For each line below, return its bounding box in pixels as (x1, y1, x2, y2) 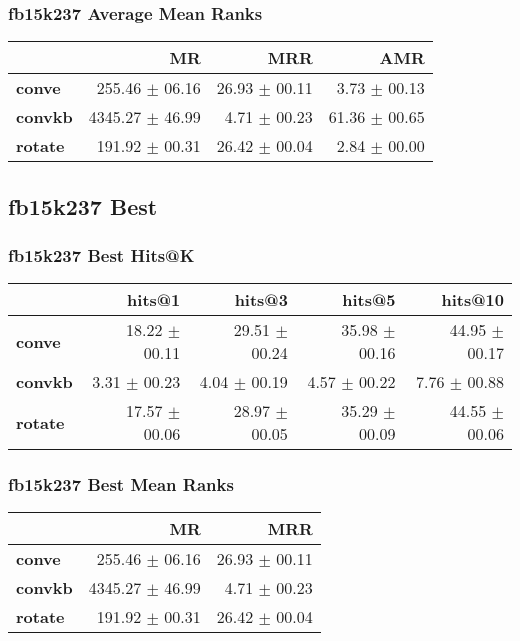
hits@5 (342, 288, 396, 312)
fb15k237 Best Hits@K (8, 242, 195, 267)
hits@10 (441, 288, 504, 312)
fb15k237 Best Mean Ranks (8, 472, 234, 497)
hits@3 (234, 288, 288, 312)
